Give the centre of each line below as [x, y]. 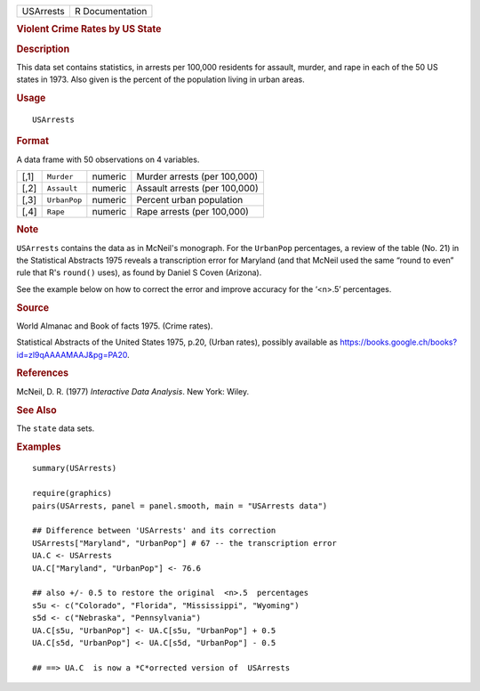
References [43, 373]
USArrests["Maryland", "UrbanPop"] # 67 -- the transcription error [184, 543]
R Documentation [111, 11]
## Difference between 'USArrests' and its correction [154, 531]
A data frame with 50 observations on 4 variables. [108, 159]
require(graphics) [72, 493]
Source [33, 307]
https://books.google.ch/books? [398, 342]
